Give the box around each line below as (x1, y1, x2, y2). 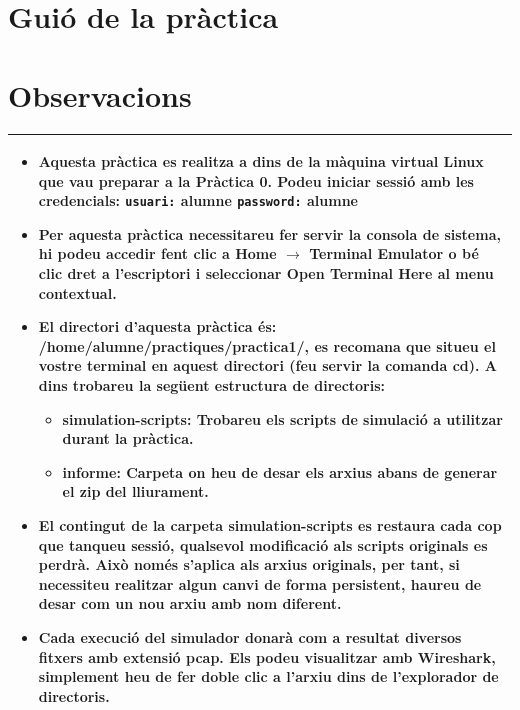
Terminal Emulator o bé (309, 243, 479, 264)
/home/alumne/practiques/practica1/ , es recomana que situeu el (38, 335, 496, 356)
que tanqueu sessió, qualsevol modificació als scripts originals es (38, 534, 488, 555)
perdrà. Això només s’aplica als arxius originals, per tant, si (38, 554, 460, 575)
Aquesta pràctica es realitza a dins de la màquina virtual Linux (38, 151, 484, 171)
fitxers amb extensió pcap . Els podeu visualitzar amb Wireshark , (38, 646, 496, 667)
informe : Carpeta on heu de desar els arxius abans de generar (62, 461, 498, 482)
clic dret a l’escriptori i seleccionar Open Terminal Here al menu (38, 263, 494, 284)
